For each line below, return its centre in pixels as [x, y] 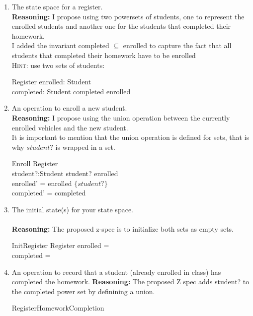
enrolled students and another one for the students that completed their [121, 26]
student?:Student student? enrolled [65, 173]
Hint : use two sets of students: [58, 65]
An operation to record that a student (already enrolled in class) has [116, 272]
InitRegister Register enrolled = [60, 245]
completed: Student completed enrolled [71, 91]
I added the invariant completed [60, 45]
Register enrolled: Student [51, 82]
